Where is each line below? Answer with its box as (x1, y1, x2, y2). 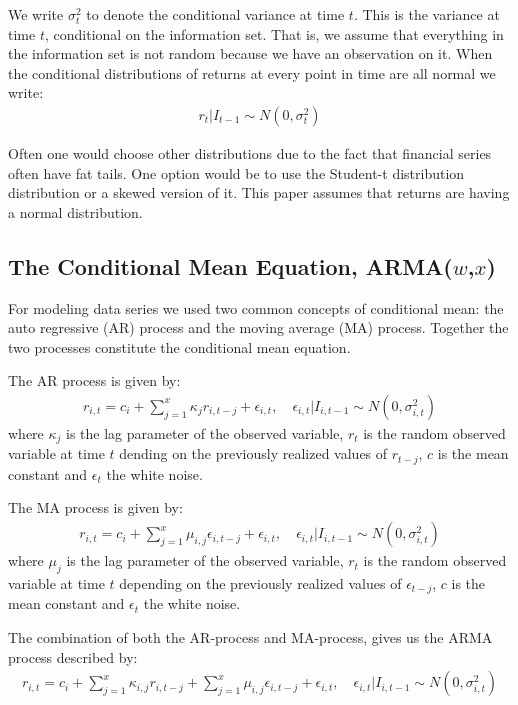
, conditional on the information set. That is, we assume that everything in (44, 23, 504, 44)
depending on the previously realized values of (119, 572, 402, 593)
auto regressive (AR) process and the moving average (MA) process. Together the (8, 317, 509, 338)
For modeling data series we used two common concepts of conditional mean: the (8, 297, 504, 318)
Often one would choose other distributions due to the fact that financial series (8, 143, 492, 163)
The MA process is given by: (8, 497, 183, 518)
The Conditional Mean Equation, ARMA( (8, 250, 453, 281)
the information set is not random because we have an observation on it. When (8, 43, 493, 64)
